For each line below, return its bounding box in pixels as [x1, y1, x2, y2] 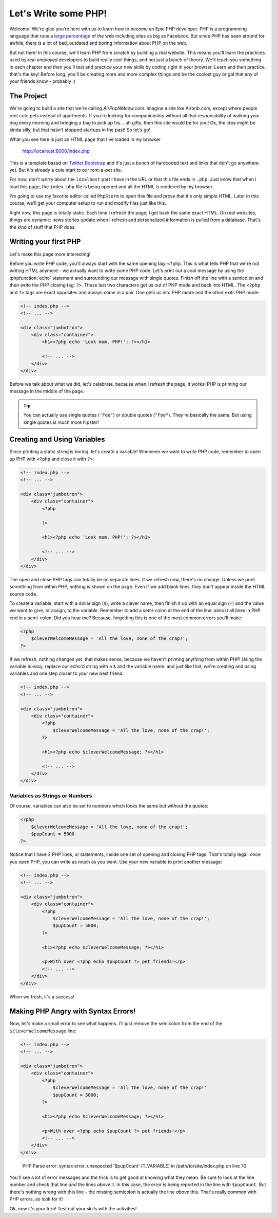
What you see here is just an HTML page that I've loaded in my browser [9, 136, 161, 142]
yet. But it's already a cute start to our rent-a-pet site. [9, 167, 123, 173]
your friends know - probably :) [9, 78, 76, 84]
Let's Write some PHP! [9, 8, 107, 19]
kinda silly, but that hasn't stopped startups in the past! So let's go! [9, 127, 151, 133]
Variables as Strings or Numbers [9, 792, 92, 799]
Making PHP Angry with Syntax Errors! [9, 1007, 136, 1016]
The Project [9, 92, 48, 100]
